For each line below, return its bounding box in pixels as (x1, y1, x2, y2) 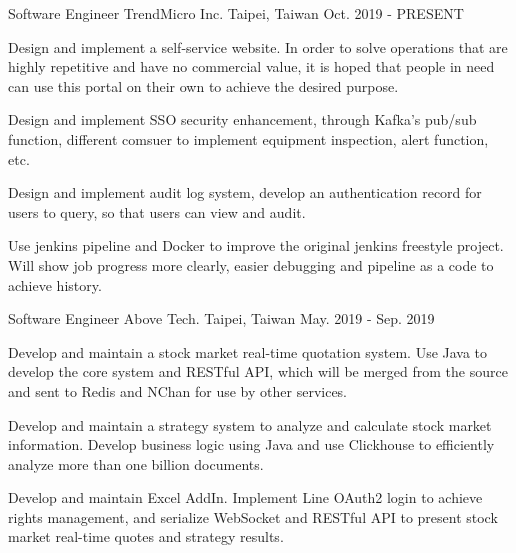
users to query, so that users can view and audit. (8, 201, 306, 222)
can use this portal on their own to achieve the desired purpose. (8, 75, 399, 96)
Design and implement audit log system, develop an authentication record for (8, 182, 482, 203)
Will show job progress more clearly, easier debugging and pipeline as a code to (8, 254, 494, 275)
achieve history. (8, 274, 102, 295)
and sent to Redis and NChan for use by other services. (8, 380, 348, 401)
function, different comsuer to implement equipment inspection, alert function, (8, 128, 489, 149)
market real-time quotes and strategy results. (8, 526, 284, 547)
